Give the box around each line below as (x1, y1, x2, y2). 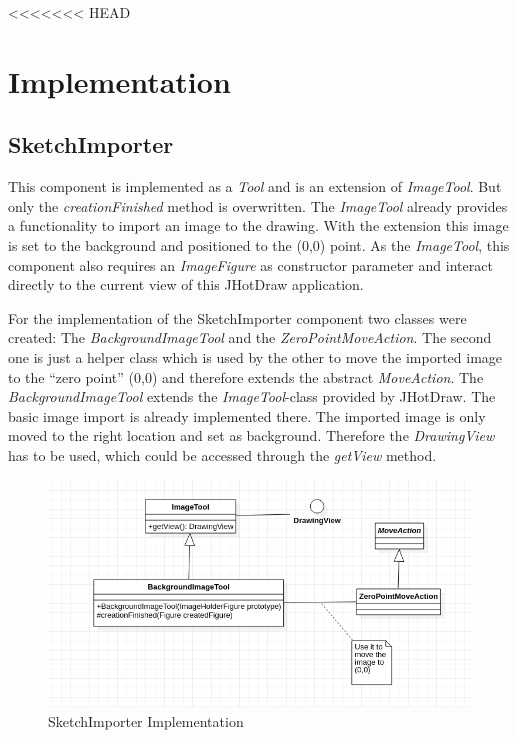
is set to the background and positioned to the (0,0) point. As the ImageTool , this (8, 234, 510, 255)
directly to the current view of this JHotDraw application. (8, 274, 364, 295)
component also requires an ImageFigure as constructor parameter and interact (8, 254, 493, 275)
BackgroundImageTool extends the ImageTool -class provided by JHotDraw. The (8, 386, 496, 407)
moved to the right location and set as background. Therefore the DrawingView (8, 425, 495, 446)
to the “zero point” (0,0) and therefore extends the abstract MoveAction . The (8, 366, 484, 387)
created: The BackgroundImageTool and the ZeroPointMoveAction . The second (8, 327, 492, 348)
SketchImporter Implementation (48, 710, 244, 731)
